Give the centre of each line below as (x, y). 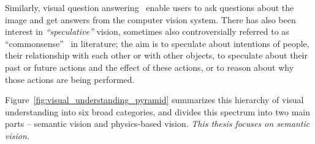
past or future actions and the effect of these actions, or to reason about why (150, 67)
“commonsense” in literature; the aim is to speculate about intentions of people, (157, 43)
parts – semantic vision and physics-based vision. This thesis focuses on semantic (157, 124)
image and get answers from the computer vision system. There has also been (150, 19)
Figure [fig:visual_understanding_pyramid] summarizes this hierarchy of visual (154, 100)
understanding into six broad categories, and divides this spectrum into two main (158, 111)
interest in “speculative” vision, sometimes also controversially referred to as (147, 31)
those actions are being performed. (70, 79)
